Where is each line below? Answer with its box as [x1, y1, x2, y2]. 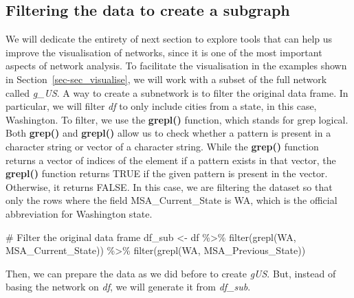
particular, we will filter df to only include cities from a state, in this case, [5, 99, 317, 113]
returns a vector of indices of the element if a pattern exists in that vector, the [5, 152, 336, 167]
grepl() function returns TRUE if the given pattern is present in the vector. [5, 166, 328, 181]
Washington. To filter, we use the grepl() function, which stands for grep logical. [5, 112, 349, 126]
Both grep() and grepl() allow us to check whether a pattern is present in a [5, 126, 331, 140]
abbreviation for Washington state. [5, 206, 153, 220]
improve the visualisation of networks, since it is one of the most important [5, 45, 322, 59]
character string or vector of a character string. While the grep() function [5, 139, 319, 153]
